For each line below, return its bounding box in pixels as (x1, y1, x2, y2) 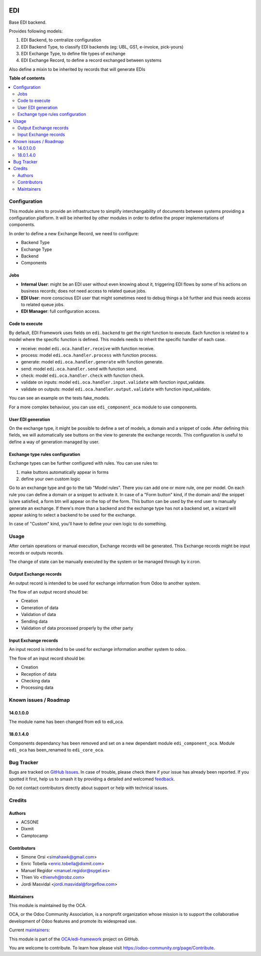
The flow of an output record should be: (9, 589, 88, 595)
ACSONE (21, 819, 39, 825)
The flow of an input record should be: (9, 655, 86, 661)
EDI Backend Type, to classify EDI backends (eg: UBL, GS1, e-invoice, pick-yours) (21, 44, 184, 49)
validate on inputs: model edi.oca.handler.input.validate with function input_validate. (21, 379, 205, 385)
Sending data (21, 618, 48, 624)
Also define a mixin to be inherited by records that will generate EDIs (9, 66, 145, 72)
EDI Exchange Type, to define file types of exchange (21, 51, 126, 57)
